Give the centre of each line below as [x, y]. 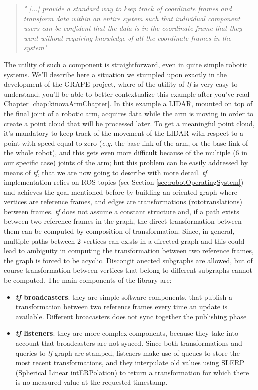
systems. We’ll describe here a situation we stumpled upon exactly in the [115, 74]
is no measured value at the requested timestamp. [92, 382]
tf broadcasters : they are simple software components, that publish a [124, 296]
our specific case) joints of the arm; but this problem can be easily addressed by [126, 162]
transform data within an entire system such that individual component [132, 18]
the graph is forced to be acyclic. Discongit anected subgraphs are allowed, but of [128, 260]
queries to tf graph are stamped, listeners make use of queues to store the [128, 352]
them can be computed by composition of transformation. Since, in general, [119, 231]
